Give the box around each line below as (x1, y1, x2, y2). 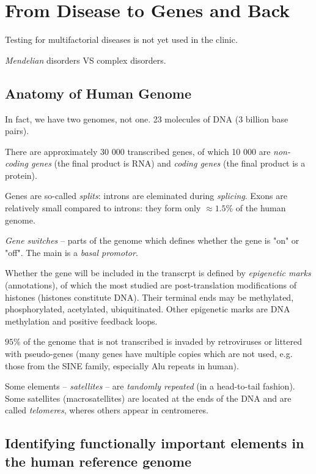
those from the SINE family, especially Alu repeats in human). (5, 359, 239, 372)
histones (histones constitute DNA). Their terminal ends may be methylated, (5, 290, 294, 303)
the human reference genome (5, 451, 191, 470)
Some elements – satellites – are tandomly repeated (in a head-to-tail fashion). (5, 380, 295, 393)
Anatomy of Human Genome (5, 83, 191, 102)
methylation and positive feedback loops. (5, 314, 158, 327)
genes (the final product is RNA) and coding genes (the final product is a (31, 157, 306, 170)
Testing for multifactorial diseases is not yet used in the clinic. (5, 33, 238, 46)
